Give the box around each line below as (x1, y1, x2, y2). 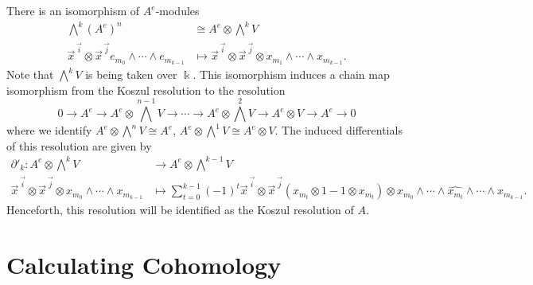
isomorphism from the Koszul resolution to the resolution (6, 81, 286, 98)
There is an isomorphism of (6, 2, 140, 18)
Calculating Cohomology (6, 248, 282, 281)
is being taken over (85, 66, 177, 83)
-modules (155, 2, 200, 18)
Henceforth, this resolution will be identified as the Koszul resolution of (6, 201, 354, 218)
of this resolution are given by (6, 137, 152, 154)
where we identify (6, 122, 92, 139)
